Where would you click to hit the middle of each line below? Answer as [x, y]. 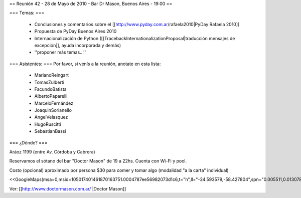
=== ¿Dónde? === [28, 142]
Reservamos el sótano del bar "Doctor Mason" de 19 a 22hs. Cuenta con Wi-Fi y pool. [98, 161]
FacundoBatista [51, 89]
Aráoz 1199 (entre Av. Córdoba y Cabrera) [52, 152]
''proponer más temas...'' [60, 52]
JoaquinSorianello [53, 110]
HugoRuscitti [48, 124]
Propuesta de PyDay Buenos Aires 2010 [76, 31]
